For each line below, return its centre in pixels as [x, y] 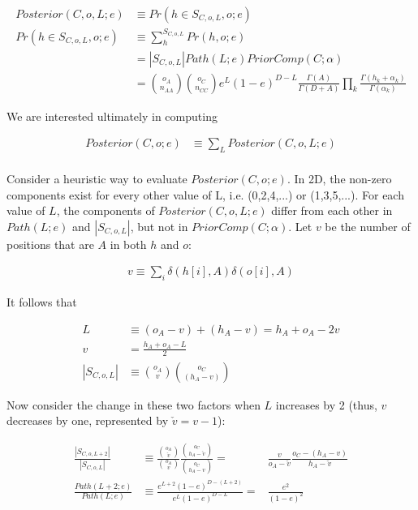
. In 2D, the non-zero [339, 179]
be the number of [368, 226]
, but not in [159, 226]
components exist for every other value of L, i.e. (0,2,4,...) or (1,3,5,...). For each [205, 194]
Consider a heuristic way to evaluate [97, 179]
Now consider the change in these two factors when [134, 404]
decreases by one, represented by [88, 420]
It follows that [42, 302]
